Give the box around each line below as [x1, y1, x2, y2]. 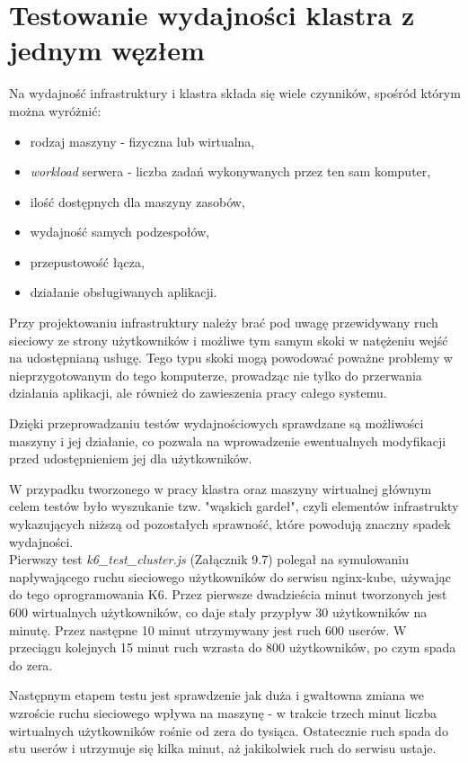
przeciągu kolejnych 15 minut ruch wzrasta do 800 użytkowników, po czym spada [9, 638, 456, 657]
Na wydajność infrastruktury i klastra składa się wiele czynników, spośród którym [9, 84, 461, 103]
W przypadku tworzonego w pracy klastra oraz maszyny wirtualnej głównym [9, 479, 432, 498]
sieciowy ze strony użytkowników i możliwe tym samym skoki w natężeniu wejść [9, 330, 448, 349]
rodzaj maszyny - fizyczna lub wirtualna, [30, 131, 255, 150]
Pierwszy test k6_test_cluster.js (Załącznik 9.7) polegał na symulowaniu [9, 550, 410, 569]
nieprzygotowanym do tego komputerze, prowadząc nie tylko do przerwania [9, 365, 422, 384]
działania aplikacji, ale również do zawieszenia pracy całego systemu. [9, 383, 387, 402]
